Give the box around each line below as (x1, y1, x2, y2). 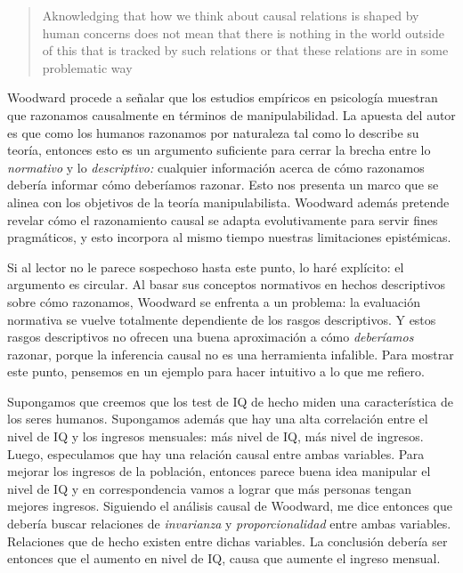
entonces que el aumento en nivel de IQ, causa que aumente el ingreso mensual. (7, 549, 441, 568)
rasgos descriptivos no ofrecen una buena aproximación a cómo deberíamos (7, 327, 414, 346)
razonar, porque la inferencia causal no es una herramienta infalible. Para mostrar (7, 344, 454, 363)
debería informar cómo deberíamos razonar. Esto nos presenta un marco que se (7, 175, 439, 194)
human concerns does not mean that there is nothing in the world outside (42, 23, 444, 42)
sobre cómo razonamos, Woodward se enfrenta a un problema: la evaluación (7, 292, 420, 311)
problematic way (42, 58, 133, 77)
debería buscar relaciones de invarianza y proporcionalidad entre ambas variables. (7, 514, 451, 533)
